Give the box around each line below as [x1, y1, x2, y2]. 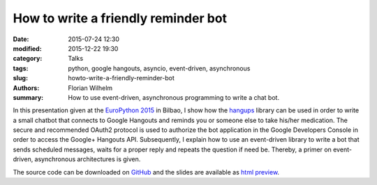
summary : [13, 93, 44, 101]
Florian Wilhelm [68, 84, 113, 92]
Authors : [13, 84, 40, 92]
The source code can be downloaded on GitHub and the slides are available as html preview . [13, 168, 279, 176]
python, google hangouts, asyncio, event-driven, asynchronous [68, 64, 251, 73]
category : [13, 54, 43, 63]
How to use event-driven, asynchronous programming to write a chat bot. [68, 93, 279, 101]
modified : [13, 44, 42, 52]
